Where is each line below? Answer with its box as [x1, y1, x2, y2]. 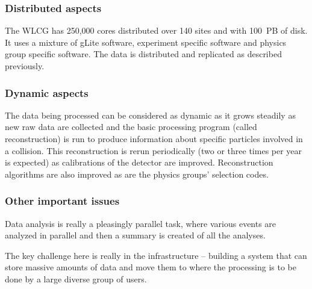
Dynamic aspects [5, 85, 89, 100]
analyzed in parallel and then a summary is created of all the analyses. [5, 229, 266, 241]
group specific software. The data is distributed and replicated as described [5, 48, 282, 60]
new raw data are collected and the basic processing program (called [5, 120, 257, 133]
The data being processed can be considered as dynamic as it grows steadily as [5, 108, 296, 121]
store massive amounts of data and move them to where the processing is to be [5, 261, 296, 273]
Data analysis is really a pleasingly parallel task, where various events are [5, 217, 276, 229]
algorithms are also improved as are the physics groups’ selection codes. [5, 167, 269, 180]
